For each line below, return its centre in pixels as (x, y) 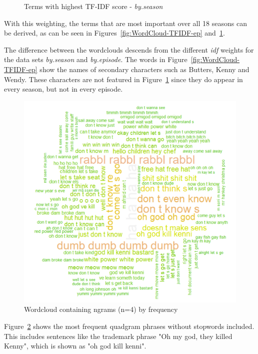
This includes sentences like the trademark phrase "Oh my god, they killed (118, 336)
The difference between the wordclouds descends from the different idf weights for (129, 49)
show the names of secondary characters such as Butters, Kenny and (144, 69)
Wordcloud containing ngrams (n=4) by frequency (101, 309)
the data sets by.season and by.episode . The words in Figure (96, 59)
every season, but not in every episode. (63, 89)
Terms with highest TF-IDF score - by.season (93, 6)
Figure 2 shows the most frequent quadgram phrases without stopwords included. (129, 326)
